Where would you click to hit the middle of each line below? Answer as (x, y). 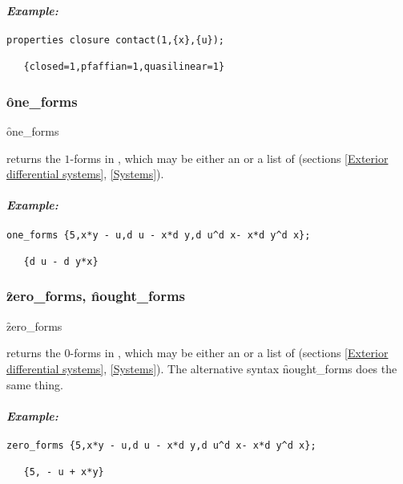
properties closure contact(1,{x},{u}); (116, 40)
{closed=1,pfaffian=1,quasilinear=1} (124, 67)
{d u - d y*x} (61, 261)
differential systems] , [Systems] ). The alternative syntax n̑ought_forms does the (202, 368)
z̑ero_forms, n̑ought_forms (96, 296)
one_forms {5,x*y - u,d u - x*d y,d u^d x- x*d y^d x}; (159, 235)
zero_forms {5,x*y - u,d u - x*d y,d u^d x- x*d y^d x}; (161, 445)
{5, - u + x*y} (64, 472)
